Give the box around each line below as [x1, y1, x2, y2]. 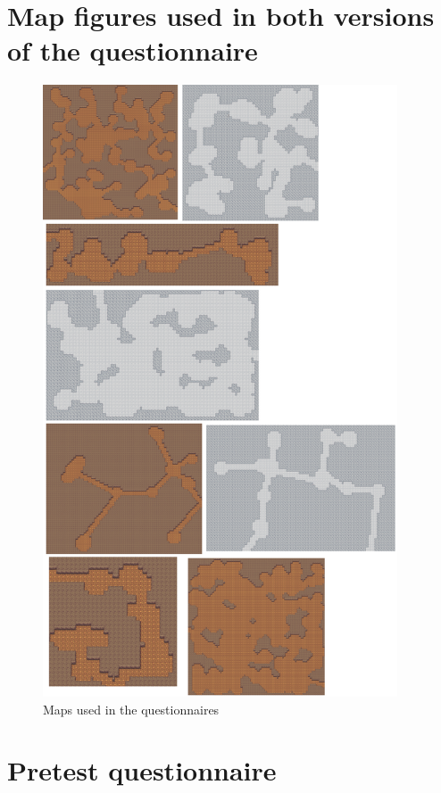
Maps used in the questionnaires [43, 699, 220, 718]
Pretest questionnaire [7, 752, 277, 789]
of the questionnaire [7, 32, 258, 69]
